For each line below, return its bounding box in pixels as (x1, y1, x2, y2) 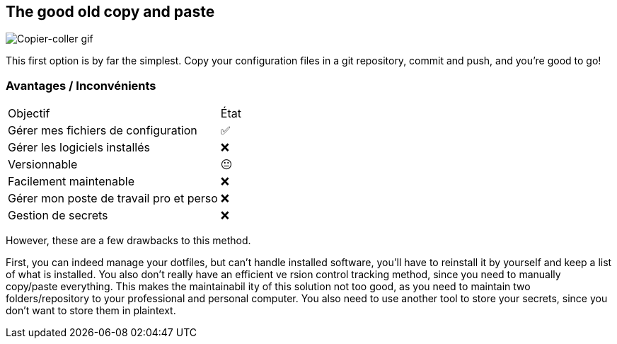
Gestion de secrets (8, 208, 108, 223)
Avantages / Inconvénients (6, 78, 156, 93)
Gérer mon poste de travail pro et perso (8, 191, 218, 206)
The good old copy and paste (6, 3, 215, 21)
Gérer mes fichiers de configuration (8, 123, 197, 138)
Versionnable (8, 157, 78, 172)
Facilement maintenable (8, 174, 134, 189)
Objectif (8, 106, 50, 121)
